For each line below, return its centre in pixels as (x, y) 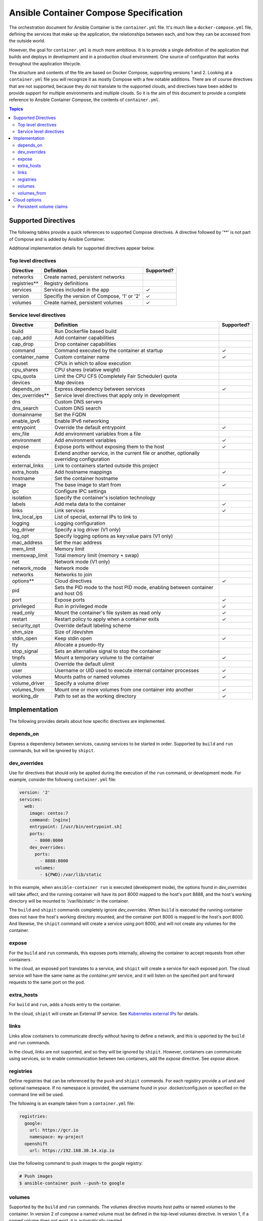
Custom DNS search (78, 408)
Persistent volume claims (43, 207)
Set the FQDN (70, 414)
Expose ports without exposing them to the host (109, 446)
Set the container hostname (86, 478)
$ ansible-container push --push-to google (72, 1183)
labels (19, 504)
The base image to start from (88, 484)
